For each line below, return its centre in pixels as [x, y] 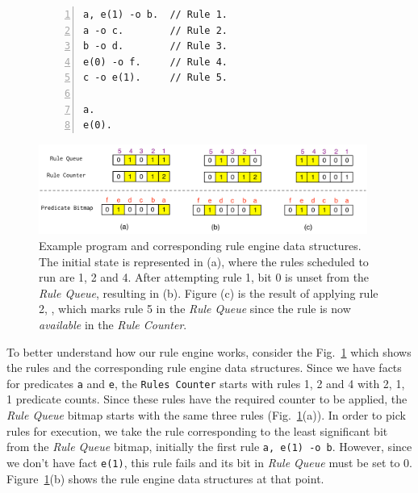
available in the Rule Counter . [113, 324]
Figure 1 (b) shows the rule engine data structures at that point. [165, 478]
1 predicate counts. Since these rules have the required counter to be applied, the [207, 399]
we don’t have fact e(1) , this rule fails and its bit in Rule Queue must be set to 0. [209, 462]
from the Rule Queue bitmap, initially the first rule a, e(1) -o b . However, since [209, 447]
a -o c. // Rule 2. [155, 30]
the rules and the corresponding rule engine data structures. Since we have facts [204, 368]
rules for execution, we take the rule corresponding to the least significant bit [197, 430]
